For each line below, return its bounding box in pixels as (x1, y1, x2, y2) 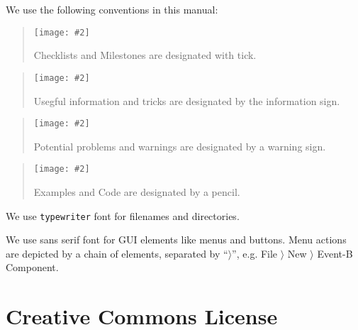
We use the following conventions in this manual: (6, 2, 218, 16)
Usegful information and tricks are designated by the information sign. (33, 93, 340, 108)
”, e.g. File (232, 246, 278, 260)
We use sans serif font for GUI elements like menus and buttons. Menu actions (6, 232, 347, 247)
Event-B (317, 246, 353, 260)
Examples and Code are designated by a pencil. (33, 185, 240, 199)
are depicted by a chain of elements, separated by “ (6, 246, 228, 260)
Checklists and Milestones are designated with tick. (33, 48, 257, 62)
